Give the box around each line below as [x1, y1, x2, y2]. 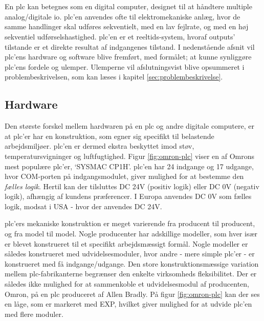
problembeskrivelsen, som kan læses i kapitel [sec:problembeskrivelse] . [5, 71, 223, 82]
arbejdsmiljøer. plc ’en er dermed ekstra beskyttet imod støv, [5, 141, 194, 151]
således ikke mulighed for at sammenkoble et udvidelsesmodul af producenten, [5, 278, 250, 289]
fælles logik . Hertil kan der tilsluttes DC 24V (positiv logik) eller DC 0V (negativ [5, 180, 259, 191]
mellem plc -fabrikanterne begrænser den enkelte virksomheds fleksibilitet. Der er [5, 268, 257, 279]
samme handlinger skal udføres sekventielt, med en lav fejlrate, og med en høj [5, 21, 249, 32]
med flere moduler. [5, 308, 63, 319]
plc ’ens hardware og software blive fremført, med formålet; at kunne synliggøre [5, 51, 252, 62]
